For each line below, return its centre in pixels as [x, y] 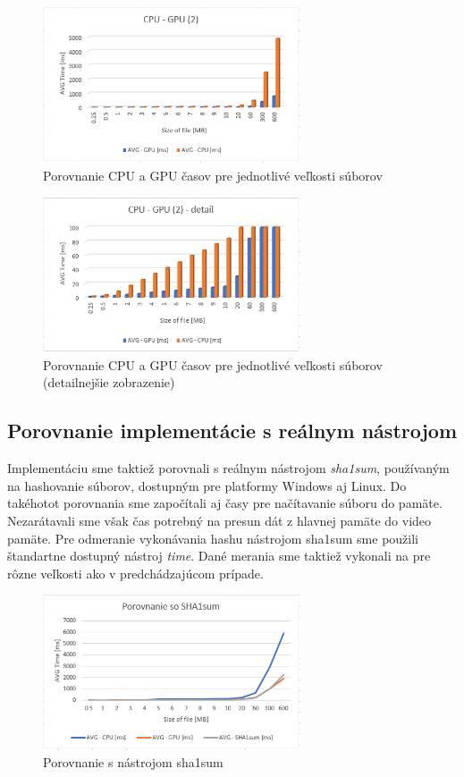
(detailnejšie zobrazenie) [109, 382]
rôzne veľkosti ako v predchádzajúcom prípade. [135, 573]
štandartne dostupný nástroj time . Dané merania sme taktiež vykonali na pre [219, 556]
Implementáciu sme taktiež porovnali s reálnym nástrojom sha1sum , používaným [228, 468]
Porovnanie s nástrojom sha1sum [133, 762]
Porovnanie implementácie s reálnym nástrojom [232, 431]
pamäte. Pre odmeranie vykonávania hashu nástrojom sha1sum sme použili [213, 538]
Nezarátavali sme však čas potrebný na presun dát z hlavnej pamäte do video [219, 520]
